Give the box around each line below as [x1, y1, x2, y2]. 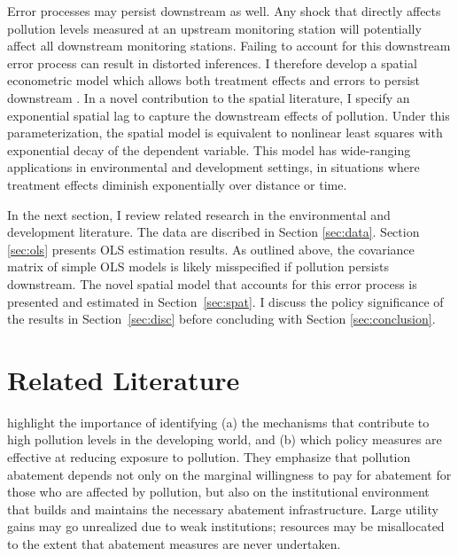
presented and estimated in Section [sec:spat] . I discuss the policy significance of [7, 292, 444, 310]
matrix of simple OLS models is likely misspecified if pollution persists [7, 257, 390, 276]
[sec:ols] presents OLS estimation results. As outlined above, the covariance [7, 239, 415, 258]
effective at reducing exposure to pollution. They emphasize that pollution [7, 448, 411, 466]
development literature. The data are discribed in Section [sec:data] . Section [7, 223, 420, 241]
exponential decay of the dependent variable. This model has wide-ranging [7, 140, 411, 159]
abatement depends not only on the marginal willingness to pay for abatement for [7, 465, 452, 483]
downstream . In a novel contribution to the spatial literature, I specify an [7, 88, 410, 106]
